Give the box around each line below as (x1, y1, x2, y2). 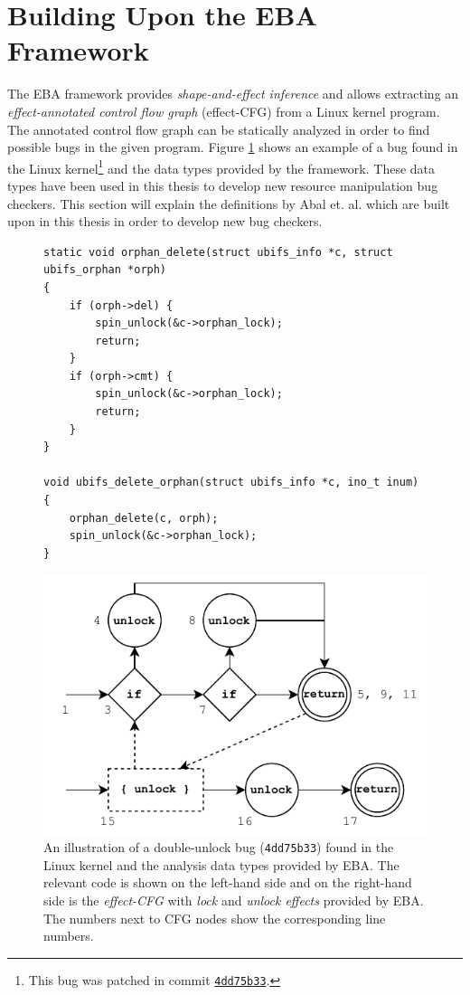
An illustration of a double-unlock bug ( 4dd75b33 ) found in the (43, 838, 394, 857)
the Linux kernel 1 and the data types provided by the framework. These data (7, 156, 436, 177)
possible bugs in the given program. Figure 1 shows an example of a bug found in (7, 137, 458, 156)
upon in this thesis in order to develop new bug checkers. (7, 212, 323, 231)
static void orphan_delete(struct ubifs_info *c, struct (43, 245, 393, 259)
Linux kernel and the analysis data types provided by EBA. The (43, 855, 399, 874)
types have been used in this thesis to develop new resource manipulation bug (7, 175, 438, 194)
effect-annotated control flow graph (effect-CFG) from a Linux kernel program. (7, 101, 440, 120)
